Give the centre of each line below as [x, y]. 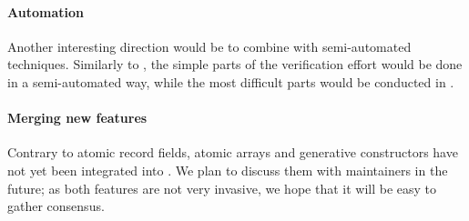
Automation [46, 11]
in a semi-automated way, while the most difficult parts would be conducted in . [231, 81]
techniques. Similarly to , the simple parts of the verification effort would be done [235, 64]
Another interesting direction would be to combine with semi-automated [209, 46]
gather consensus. [56, 206]
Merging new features [77, 118]
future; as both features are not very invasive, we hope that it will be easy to [222, 188]
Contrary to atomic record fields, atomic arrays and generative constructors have [233, 152]
